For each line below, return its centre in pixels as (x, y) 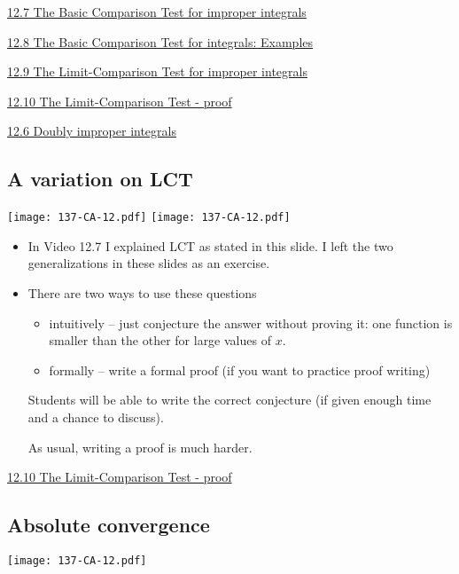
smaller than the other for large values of (160, 340)
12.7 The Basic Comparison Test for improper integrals (157, 12)
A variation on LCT (100, 179)
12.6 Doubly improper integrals (92, 131)
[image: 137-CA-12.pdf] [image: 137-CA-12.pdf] (149, 218)
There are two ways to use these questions (142, 293)
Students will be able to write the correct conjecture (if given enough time (229, 400)
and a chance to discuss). (96, 417)
